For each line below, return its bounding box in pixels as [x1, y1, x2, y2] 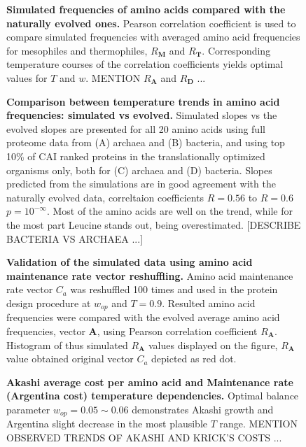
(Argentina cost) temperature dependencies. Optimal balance [6, 388, 299, 403]
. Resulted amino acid [162, 295, 256, 310]
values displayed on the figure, [148, 337, 278, 352]
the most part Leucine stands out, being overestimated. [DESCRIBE [6, 217, 301, 232]
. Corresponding [202, 43, 271, 57]
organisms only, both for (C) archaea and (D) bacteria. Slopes [6, 162, 272, 177]
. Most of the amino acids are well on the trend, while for [46, 204, 293, 218]
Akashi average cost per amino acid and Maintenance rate [6, 374, 293, 389]
